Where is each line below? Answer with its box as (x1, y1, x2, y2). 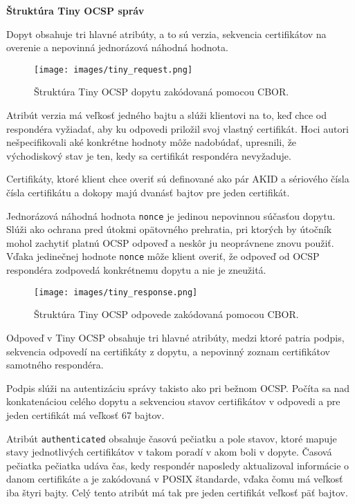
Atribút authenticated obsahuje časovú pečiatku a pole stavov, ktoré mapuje (6, 431, 337, 445)
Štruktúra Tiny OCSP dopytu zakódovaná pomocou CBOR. (34, 84, 289, 99)
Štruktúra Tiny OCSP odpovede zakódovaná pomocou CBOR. (34, 307, 299, 321)
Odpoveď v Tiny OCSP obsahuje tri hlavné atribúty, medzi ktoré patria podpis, (6, 330, 345, 344)
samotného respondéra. (6, 357, 104, 372)
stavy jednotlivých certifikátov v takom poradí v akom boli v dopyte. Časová (6, 445, 332, 459)
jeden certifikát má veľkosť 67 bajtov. (6, 407, 165, 422)
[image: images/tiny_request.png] (34, 64, 193, 75)
